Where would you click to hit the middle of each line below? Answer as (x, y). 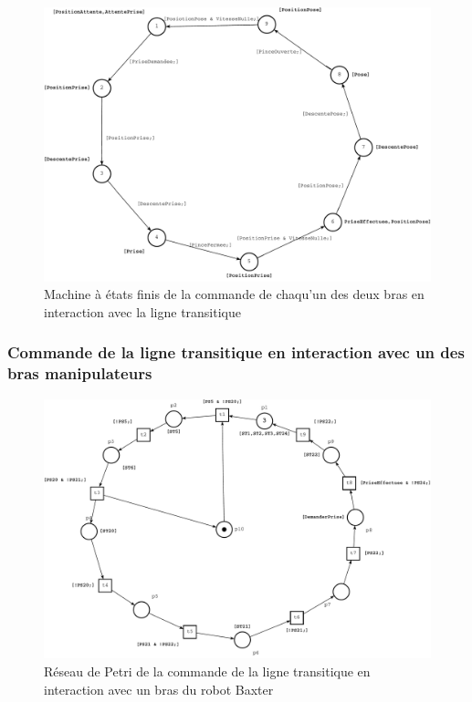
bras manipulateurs (80, 373)
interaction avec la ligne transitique (142, 311)
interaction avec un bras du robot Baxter (159, 689)
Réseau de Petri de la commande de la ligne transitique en (207, 671)
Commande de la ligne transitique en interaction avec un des (236, 352)
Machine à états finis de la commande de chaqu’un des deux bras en (234, 294)
